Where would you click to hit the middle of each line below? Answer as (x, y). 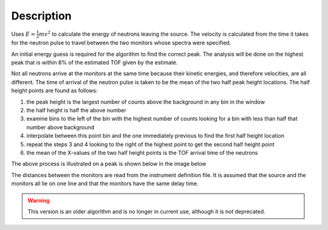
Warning (39, 200)
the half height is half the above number (77, 110)
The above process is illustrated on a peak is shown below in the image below (109, 164)
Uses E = (23, 34)
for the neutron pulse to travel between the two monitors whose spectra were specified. (121, 43)
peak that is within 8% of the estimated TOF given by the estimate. (95, 63)
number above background (60, 127)
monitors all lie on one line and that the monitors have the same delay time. (105, 184)
